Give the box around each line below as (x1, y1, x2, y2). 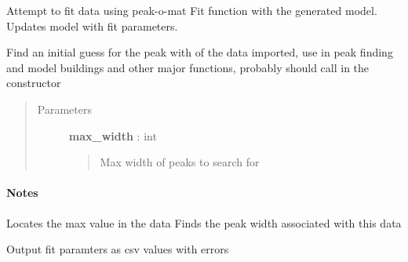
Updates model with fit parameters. (6, 17, 178, 34)
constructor (6, 75, 61, 91)
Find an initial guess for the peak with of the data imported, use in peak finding (6, 44, 393, 60)
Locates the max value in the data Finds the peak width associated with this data (6, 214, 402, 231)
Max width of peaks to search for (100, 154, 260, 170)
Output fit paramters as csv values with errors (6, 241, 229, 257)
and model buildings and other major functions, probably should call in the (6, 59, 370, 75)
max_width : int (68, 127, 157, 144)
